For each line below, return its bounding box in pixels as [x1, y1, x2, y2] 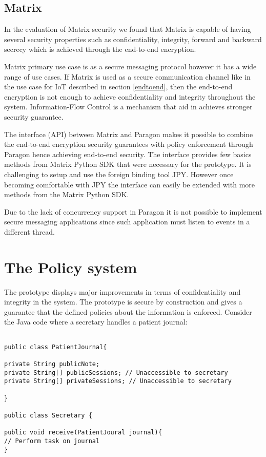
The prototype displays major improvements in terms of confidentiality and [4, 286, 241, 297]
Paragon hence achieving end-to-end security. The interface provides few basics [4, 148, 252, 159]
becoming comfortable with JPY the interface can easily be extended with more [4, 179, 255, 189]
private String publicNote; [4, 360, 100, 368]
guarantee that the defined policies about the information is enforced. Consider [4, 306, 252, 317]
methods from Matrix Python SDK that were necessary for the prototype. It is [4, 159, 252, 169]
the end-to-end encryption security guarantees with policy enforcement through [4, 139, 253, 149]
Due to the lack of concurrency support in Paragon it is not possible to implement [4, 206, 262, 217]
